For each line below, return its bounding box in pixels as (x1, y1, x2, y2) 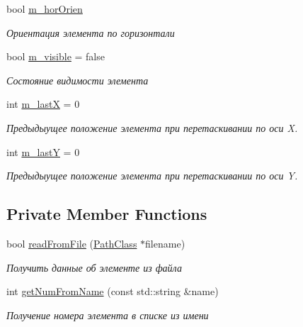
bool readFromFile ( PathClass (6, 235, 137, 250)
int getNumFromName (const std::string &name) (6, 284, 219, 299)
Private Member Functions (6, 203, 207, 225)
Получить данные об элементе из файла (6, 260, 182, 275)
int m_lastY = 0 (6, 144, 80, 159)
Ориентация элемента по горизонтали (6, 25, 175, 40)
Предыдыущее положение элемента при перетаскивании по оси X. (6, 120, 298, 135)
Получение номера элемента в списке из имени (6, 307, 209, 322)
